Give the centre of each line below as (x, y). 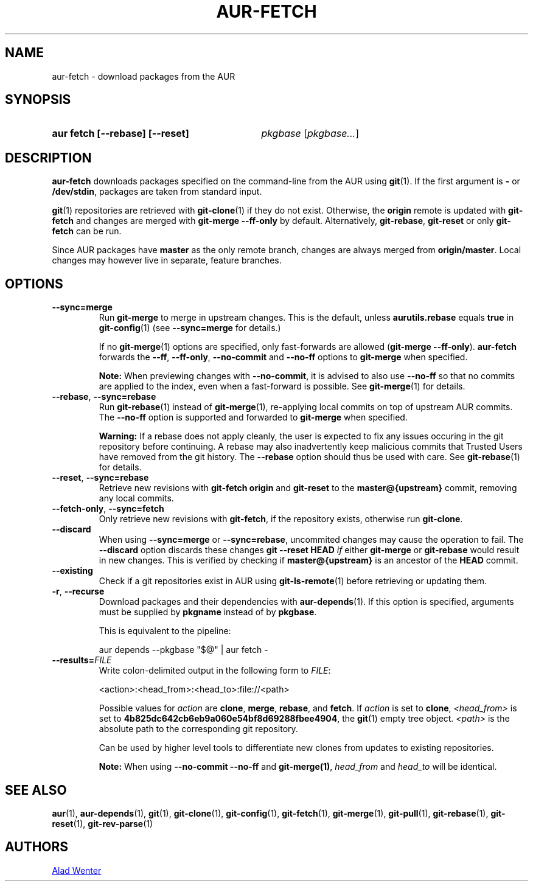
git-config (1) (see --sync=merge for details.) (190, 328)
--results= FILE (82, 660)
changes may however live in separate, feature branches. (167, 260)
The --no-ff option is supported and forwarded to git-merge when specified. (253, 417)
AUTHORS (37, 847)
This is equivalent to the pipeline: (165, 631)
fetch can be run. (87, 231)
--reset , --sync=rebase (100, 478)
